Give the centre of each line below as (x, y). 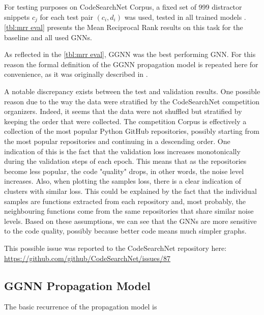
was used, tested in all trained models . (185, 17)
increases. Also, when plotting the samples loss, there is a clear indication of (123, 181)
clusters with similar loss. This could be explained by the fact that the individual (130, 191)
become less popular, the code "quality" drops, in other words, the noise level (124, 171)
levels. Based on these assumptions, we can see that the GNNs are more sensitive (130, 221)
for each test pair (66, 17)
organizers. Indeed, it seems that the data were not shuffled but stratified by (123, 111)
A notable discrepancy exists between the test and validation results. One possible (132, 91)
